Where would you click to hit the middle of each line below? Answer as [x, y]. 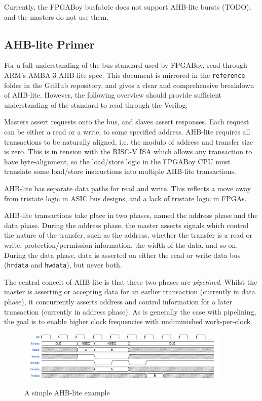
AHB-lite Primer [49, 44]
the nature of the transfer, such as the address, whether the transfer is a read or [128, 235]
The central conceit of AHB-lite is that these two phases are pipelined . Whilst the [131, 281]
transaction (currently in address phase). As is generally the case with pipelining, [130, 311]
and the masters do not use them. [57, 16]
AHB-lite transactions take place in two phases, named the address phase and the [131, 215]
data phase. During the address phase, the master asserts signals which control [126, 225]
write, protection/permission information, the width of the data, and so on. [121, 244]
